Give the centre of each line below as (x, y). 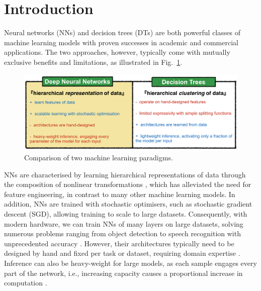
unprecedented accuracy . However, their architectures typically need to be (119, 243)
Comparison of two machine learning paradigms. (99, 158)
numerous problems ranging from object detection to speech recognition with (122, 233)
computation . (26, 283)
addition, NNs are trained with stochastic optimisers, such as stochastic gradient (128, 204)
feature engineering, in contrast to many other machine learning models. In (120, 194)
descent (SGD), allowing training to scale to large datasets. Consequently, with (126, 214)
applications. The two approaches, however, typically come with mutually (117, 52)
